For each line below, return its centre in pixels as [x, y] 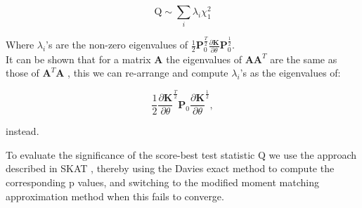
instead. [22, 131]
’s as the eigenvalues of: [290, 73]
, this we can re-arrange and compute [148, 73]
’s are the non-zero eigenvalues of [117, 45]
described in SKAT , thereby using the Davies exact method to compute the [170, 168]
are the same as [304, 59]
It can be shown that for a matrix [78, 59]
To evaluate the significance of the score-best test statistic [130, 154]
